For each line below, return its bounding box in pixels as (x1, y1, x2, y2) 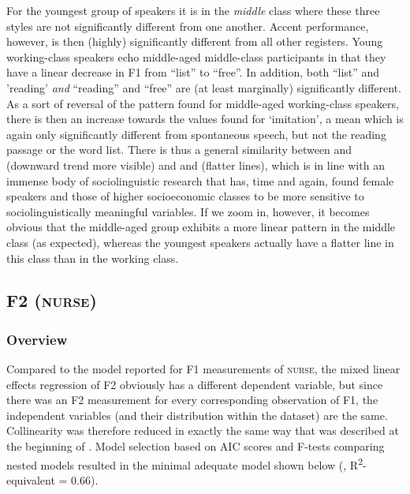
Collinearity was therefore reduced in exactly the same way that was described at (6, 422, 399, 439)
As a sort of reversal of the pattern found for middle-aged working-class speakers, (6, 95, 399, 111)
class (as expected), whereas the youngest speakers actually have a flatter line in (6, 234, 394, 250)
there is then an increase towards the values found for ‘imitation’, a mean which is (6, 110, 404, 127)
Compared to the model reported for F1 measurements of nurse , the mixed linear (6, 361, 401, 377)
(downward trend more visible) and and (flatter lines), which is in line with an (6, 156, 385, 173)
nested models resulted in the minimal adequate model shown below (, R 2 (6, 454, 363, 473)
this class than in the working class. (6, 249, 179, 266)
